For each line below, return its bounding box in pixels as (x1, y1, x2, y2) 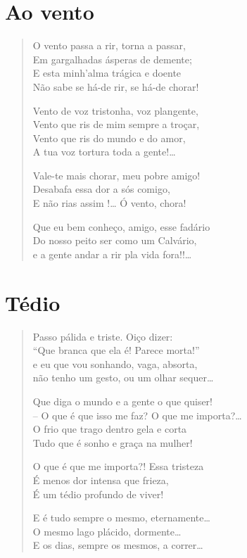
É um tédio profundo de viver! (32, 486, 164, 501)
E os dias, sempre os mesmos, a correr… (32, 538, 203, 552)
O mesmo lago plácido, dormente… (32, 524, 182, 538)
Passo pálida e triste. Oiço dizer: (32, 329, 173, 343)
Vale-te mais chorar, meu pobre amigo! (32, 167, 201, 182)
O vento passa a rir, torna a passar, (32, 38, 186, 53)
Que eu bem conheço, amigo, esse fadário (32, 219, 210, 234)
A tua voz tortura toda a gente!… (32, 144, 176, 159)
